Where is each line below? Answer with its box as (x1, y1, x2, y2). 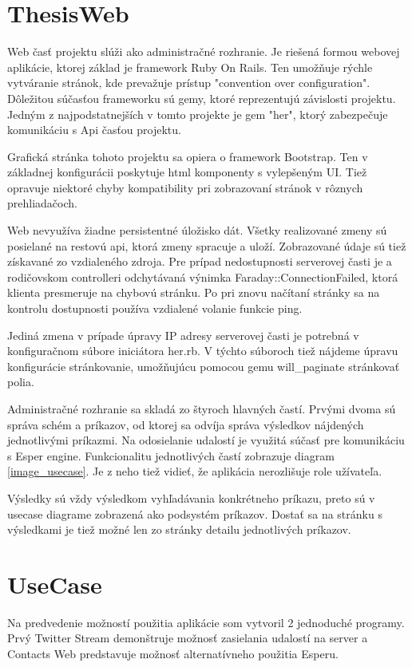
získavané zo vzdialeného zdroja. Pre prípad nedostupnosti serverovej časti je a (7, 253, 392, 270)
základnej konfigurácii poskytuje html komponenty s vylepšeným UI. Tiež (7, 164, 367, 180)
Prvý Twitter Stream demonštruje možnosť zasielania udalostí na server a (7, 630, 368, 646)
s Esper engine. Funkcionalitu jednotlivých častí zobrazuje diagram (7, 447, 335, 464)
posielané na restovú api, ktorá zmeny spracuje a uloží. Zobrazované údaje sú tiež (7, 237, 406, 254)
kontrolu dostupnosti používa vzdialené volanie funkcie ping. (7, 300, 303, 317)
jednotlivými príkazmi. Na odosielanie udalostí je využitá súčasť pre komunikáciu (7, 432, 405, 448)
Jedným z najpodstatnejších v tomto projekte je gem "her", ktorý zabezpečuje (7, 105, 388, 122)
